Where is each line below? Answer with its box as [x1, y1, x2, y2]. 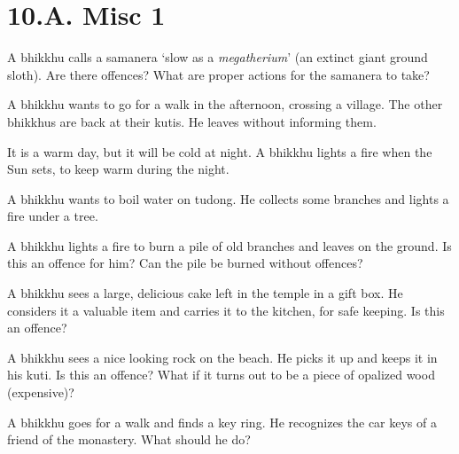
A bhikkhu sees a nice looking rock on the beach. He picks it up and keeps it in [7, 348, 438, 366]
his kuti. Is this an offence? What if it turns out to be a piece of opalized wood [7, 365, 435, 384]
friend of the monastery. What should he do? [7, 430, 251, 449]
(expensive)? [7, 383, 74, 402]
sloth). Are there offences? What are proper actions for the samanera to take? [7, 65, 430, 83]
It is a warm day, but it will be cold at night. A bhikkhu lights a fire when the [7, 142, 432, 160]
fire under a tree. [7, 207, 98, 225]
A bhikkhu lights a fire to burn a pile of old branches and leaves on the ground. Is [7, 236, 452, 254]
